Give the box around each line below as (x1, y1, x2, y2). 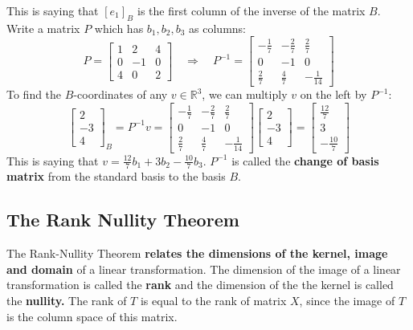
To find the (6, 86, 62, 103)
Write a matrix (6, 19, 80, 36)
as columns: (189, 19, 246, 36)
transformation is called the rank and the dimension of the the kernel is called (6, 276, 394, 293)
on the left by (300, 86, 367, 103)
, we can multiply (202, 86, 288, 103)
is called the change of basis (231, 152, 379, 169)
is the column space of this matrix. (6, 308, 178, 324)
